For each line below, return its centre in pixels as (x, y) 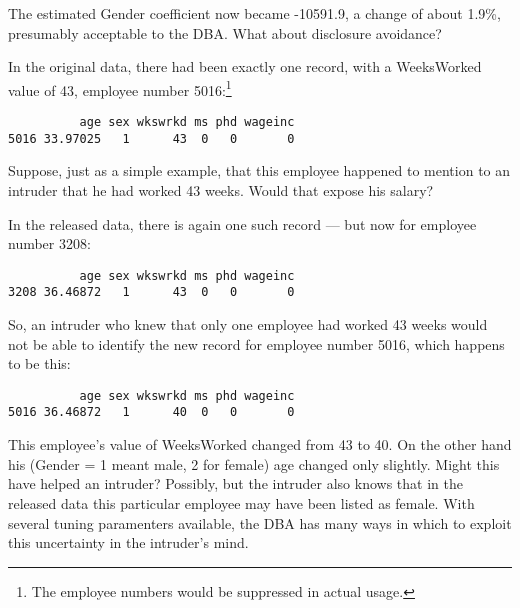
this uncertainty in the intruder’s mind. (128, 542)
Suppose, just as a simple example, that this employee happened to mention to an (259, 170)
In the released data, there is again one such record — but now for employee (242, 223)
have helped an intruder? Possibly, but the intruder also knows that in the (235, 483)
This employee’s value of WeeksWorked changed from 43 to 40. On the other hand (260, 444)
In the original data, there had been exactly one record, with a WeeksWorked (245, 66)
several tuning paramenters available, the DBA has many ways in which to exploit (260, 522)
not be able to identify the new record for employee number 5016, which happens (256, 343)
